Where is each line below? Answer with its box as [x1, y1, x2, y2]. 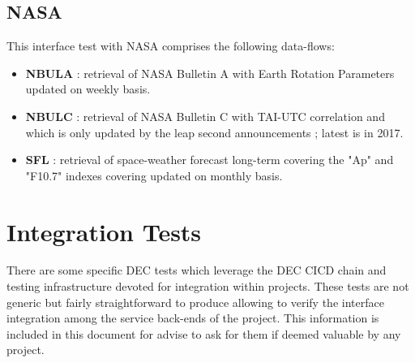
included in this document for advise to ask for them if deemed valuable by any [6, 325, 401, 342]
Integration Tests [6, 214, 202, 248]
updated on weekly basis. [25, 80, 151, 97]
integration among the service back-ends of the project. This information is [6, 309, 379, 326]
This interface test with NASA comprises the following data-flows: [6, 37, 335, 54]
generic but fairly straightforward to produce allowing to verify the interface [6, 293, 384, 310]
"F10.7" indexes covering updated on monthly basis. [25, 166, 283, 184]
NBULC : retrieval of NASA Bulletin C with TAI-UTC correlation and [25, 107, 385, 124]
